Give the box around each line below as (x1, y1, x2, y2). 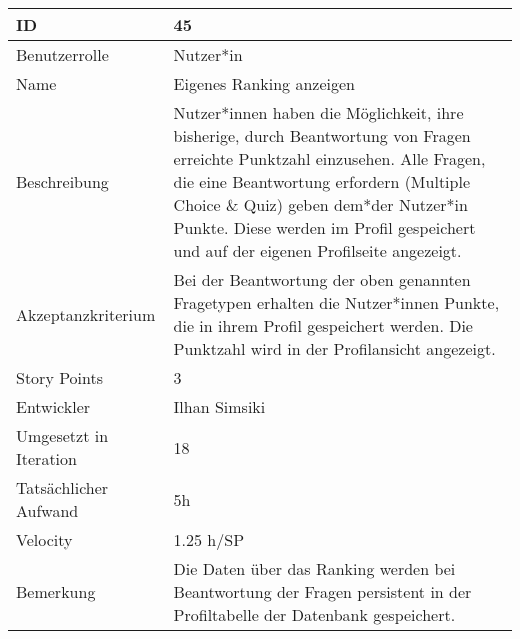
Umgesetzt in (16, 424, 109, 447)
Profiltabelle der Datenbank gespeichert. (173, 603, 456, 626)
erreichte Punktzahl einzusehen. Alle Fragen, (173, 147, 486, 170)
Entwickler (16, 395, 91, 418)
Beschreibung (16, 170, 109, 193)
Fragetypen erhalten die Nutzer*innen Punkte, (173, 291, 500, 314)
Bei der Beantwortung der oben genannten (173, 268, 471, 291)
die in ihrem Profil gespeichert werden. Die (173, 314, 473, 337)
